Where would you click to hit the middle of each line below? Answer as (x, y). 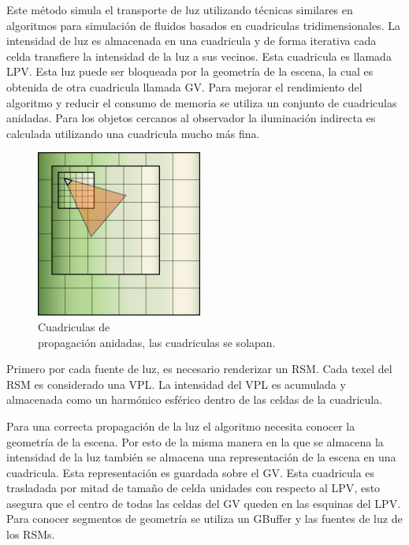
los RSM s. (31, 534)
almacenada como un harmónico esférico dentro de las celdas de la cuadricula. (195, 399)
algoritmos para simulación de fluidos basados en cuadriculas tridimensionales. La (203, 25)
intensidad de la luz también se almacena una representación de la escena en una (201, 457)
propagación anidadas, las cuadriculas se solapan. (157, 342)
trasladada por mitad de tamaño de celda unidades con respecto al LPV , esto (193, 488)
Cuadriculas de (74, 326)
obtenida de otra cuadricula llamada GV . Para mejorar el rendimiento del (184, 86)
